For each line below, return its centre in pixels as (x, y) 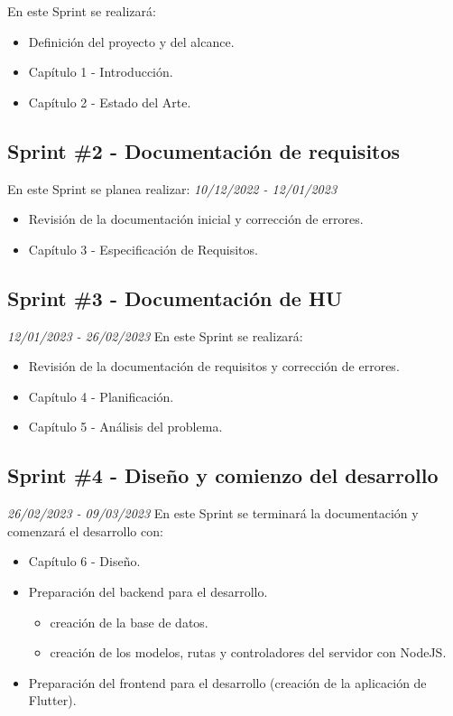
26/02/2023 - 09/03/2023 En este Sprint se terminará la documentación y (213, 513)
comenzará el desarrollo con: (85, 530)
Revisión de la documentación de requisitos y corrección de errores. (214, 366)
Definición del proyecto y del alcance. (131, 41)
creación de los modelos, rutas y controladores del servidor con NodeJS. (248, 652)
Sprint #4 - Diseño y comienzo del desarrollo (223, 475)
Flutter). (52, 700)
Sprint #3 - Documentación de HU (175, 298)
